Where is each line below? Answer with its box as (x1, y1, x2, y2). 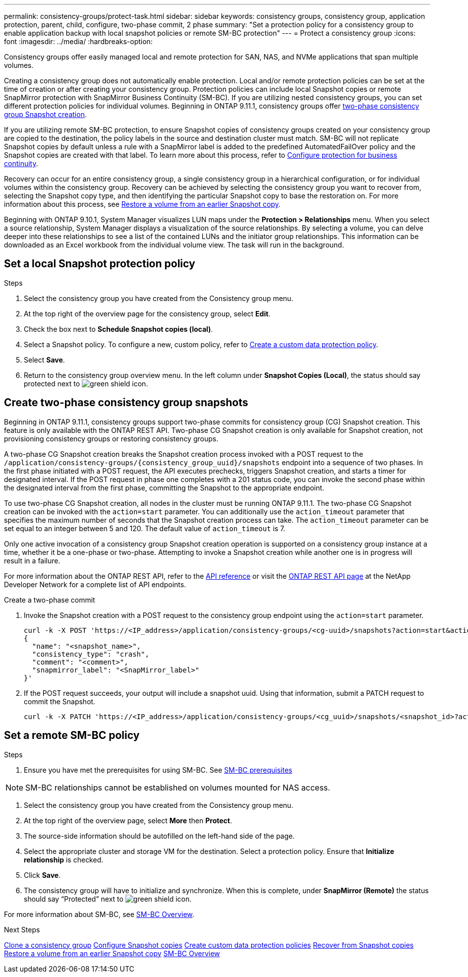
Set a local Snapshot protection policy (4, 257, 195, 270)
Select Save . (24, 355, 65, 364)
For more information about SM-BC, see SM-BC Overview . (4, 910, 194, 918)
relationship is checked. (24, 855, 104, 864)
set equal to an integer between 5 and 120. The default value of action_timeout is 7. (4, 524, 286, 533)
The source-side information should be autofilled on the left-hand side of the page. (24, 831, 295, 840)
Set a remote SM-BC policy (4, 729, 140, 742)
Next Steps (4, 925, 40, 934)
